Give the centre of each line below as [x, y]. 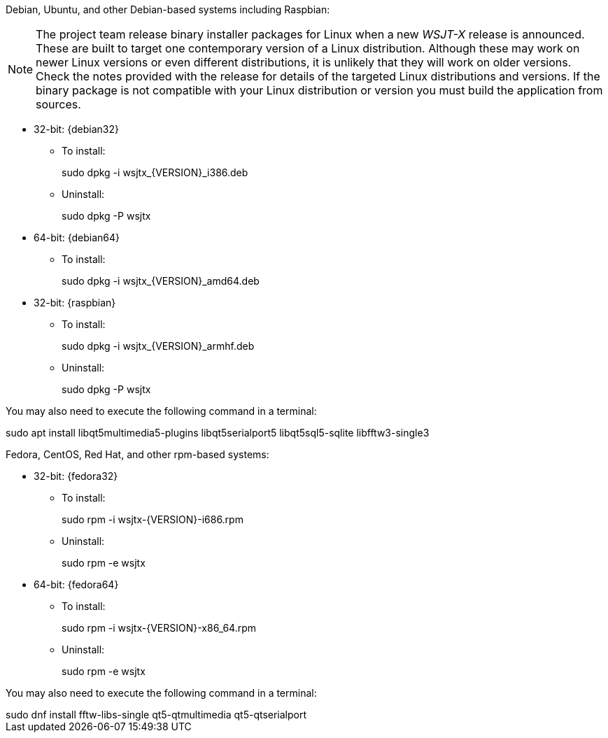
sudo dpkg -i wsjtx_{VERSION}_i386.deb [155, 172]
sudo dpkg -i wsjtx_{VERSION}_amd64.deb [161, 281]
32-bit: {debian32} [76, 129]
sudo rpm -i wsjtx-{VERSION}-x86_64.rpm [159, 628]
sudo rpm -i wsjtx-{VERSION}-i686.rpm [153, 519]
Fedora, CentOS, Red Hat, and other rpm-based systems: [137, 454]
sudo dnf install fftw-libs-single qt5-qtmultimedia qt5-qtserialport [156, 715]
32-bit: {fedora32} [76, 476]
